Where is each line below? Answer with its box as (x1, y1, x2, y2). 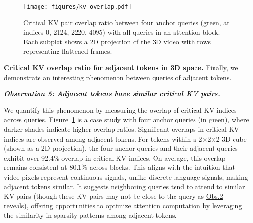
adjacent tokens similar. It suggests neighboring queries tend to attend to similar (4, 181, 245, 191)
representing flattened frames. (23, 46, 112, 56)
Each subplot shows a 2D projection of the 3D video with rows (23, 36, 211, 46)
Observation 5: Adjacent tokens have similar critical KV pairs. (4, 88, 220, 99)
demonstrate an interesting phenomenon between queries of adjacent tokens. (4, 72, 232, 82)
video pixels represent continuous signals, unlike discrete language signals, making (4, 171, 248, 182)
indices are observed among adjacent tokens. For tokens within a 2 (4, 133, 202, 143)
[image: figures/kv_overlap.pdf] (23, 3, 132, 10)
